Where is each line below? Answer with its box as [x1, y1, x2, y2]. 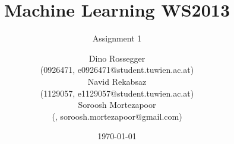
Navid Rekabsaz [87, 75, 147, 87]
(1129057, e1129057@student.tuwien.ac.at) [40, 87, 194, 99]
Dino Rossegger [88, 52, 146, 64]
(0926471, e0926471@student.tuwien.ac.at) [40, 63, 194, 76]
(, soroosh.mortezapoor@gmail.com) [52, 110, 182, 122]
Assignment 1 [92, 32, 142, 44]
